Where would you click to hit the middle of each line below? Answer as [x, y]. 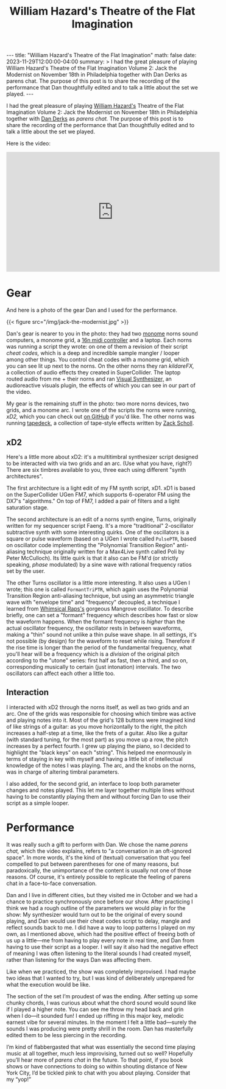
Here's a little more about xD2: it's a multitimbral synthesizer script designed [102, 457]
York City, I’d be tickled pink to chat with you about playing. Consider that [98, 1073]
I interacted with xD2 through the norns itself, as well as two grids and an [98, 707]
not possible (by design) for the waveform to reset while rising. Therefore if [101, 641]
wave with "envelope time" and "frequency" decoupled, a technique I [93, 602]
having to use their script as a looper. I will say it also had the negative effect [102, 947]
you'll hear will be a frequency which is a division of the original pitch [93, 654]
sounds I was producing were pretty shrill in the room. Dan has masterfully [100, 1028]
